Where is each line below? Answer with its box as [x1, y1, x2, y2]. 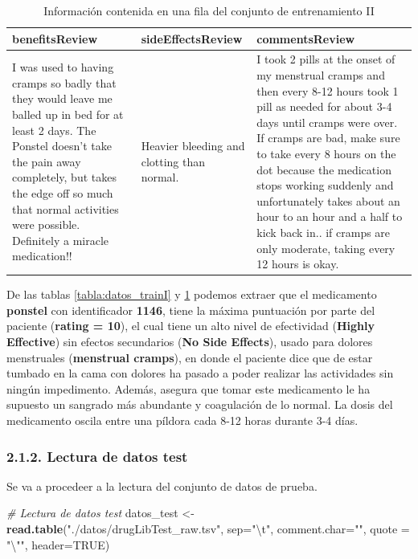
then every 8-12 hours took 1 [256, 82, 399, 99]
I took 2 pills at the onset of [256, 51, 395, 67]
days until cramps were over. [256, 113, 398, 130]
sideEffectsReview [141, 30, 243, 47]
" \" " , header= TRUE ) [6, 536, 110, 553]
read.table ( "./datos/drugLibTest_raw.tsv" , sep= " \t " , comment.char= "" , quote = [6, 520, 410, 537]
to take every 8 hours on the [256, 145, 396, 161]
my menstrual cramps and [256, 67, 385, 84]
